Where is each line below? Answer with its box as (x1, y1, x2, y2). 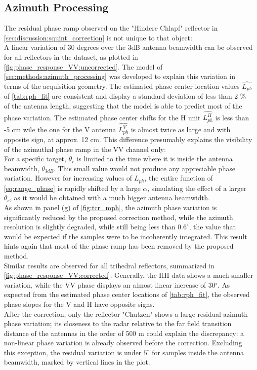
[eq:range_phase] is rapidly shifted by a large (4, 183, 141, 193)
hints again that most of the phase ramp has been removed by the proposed (4, 241, 234, 251)
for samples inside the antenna (152, 347, 244, 357)
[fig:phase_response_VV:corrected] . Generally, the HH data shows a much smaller (4, 270, 253, 280)
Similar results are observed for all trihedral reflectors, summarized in (4, 260, 214, 270)
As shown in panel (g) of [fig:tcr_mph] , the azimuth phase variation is (4, 202, 217, 212)
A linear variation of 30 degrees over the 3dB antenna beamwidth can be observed (4, 42, 253, 52)
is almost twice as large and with (130, 124, 231, 134)
